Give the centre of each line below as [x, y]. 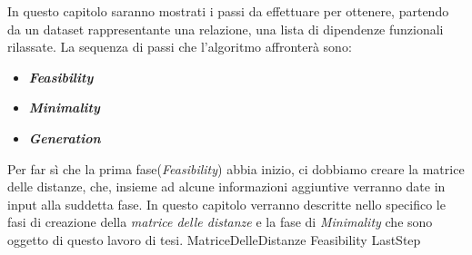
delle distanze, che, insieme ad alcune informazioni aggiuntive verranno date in [226, 186]
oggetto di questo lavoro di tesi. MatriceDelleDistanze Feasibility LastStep [214, 239]
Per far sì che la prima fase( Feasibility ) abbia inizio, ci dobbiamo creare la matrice [236, 168]
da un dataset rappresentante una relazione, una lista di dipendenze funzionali [226, 29]
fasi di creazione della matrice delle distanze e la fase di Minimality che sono [220, 222]
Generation [65, 137]
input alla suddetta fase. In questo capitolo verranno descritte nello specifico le [226, 204]
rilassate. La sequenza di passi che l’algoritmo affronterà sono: [180, 47]
